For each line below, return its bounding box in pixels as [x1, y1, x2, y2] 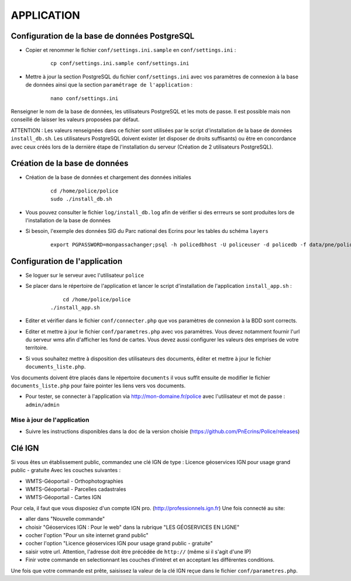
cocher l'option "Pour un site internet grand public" [25, 531, 149, 538]
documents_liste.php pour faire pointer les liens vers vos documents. [11, 382, 186, 389]
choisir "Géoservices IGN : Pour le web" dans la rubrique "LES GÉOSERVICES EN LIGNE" [25, 524, 240, 531]
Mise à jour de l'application [11, 415, 90, 424]
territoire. [25, 344, 48, 351]
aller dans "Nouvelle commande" [25, 515, 105, 522]
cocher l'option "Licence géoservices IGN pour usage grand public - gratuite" [25, 540, 213, 547]
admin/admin [25, 401, 60, 408]
